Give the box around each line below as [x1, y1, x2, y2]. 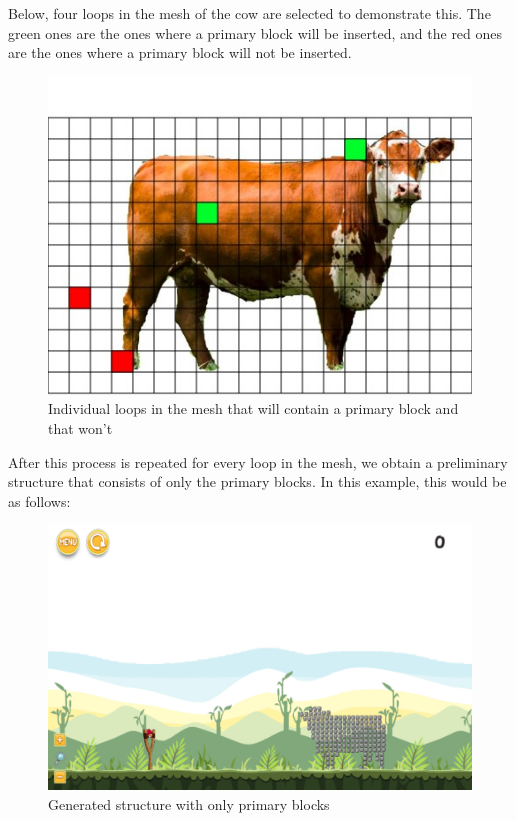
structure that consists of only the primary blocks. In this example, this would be [8, 471, 507, 492]
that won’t [48, 417, 113, 438]
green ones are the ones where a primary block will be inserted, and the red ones [8, 22, 503, 43]
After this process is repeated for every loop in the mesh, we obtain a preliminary [8, 451, 508, 472]
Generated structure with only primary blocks [48, 793, 330, 814]
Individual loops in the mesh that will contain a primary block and [48, 398, 459, 419]
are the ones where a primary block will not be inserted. [8, 42, 352, 63]
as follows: [8, 490, 71, 511]
